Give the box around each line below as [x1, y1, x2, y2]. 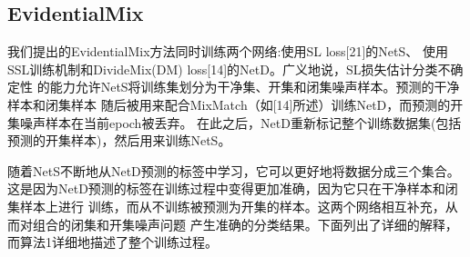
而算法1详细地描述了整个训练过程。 [7, 232, 218, 252]
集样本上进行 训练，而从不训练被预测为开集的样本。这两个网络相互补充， [7, 196, 445, 215]
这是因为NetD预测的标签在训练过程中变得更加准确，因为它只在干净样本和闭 [7, 179, 458, 198]
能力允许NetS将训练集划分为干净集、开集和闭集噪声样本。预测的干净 [49, 77, 460, 96]
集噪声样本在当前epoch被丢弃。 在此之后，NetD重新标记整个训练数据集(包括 [7, 113, 462, 132]
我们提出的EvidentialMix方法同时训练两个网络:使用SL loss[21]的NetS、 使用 [7, 42, 448, 61]
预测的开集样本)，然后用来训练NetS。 [7, 131, 231, 150]
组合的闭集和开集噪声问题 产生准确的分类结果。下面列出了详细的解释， [32, 214, 458, 233]
